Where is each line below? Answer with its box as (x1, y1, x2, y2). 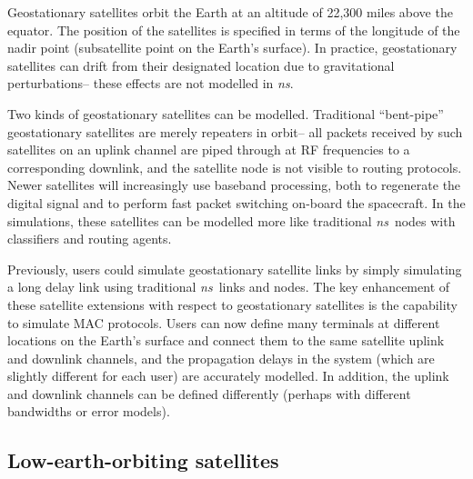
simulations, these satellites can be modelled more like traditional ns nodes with (7, 211, 456, 230)
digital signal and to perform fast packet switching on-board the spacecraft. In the (7, 193, 466, 212)
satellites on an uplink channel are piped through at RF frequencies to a (7, 140, 410, 159)
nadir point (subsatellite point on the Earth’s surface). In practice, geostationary (7, 38, 458, 57)
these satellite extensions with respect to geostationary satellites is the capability (7, 294, 458, 314)
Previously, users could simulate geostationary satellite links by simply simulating (7, 259, 462, 278)
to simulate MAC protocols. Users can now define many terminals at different (7, 313, 440, 332)
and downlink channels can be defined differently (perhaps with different (7, 384, 411, 403)
